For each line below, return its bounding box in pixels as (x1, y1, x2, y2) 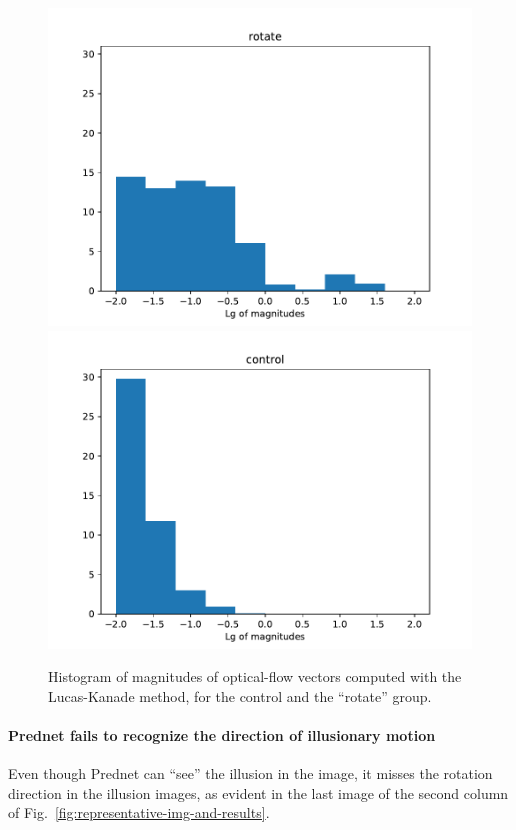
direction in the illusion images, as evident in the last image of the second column (8, 782, 509, 803)
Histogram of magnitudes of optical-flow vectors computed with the (48, 666, 462, 687)
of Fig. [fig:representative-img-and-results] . (8, 802, 270, 823)
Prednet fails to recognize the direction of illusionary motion (8, 724, 436, 745)
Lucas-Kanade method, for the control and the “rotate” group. (48, 685, 432, 706)
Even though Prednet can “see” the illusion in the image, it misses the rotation (8, 763, 493, 784)
